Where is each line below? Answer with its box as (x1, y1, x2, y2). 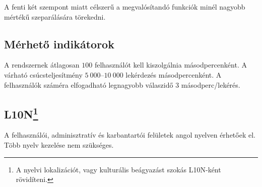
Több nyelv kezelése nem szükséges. (4, 139, 114, 150)
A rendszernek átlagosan (4, 59, 80, 70)
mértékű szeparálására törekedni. (4, 11, 106, 22)
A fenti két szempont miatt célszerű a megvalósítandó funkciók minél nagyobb (4, 2, 245, 12)
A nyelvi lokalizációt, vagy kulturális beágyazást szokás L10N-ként (16, 164, 221, 174)
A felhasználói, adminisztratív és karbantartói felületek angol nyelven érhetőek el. (4, 130, 255, 140)
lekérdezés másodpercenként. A (125, 69, 222, 80)
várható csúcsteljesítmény (4, 69, 83, 80)
